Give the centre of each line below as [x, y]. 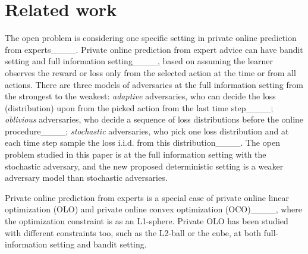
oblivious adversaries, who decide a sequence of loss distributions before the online [154, 119]
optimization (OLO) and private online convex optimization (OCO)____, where [154, 209]
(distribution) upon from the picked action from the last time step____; [139, 107]
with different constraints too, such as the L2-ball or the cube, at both [133, 232]
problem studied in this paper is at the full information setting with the [136, 154]
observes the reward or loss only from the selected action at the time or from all [150, 72]
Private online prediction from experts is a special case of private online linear [147, 197]
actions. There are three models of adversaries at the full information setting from [154, 84]
